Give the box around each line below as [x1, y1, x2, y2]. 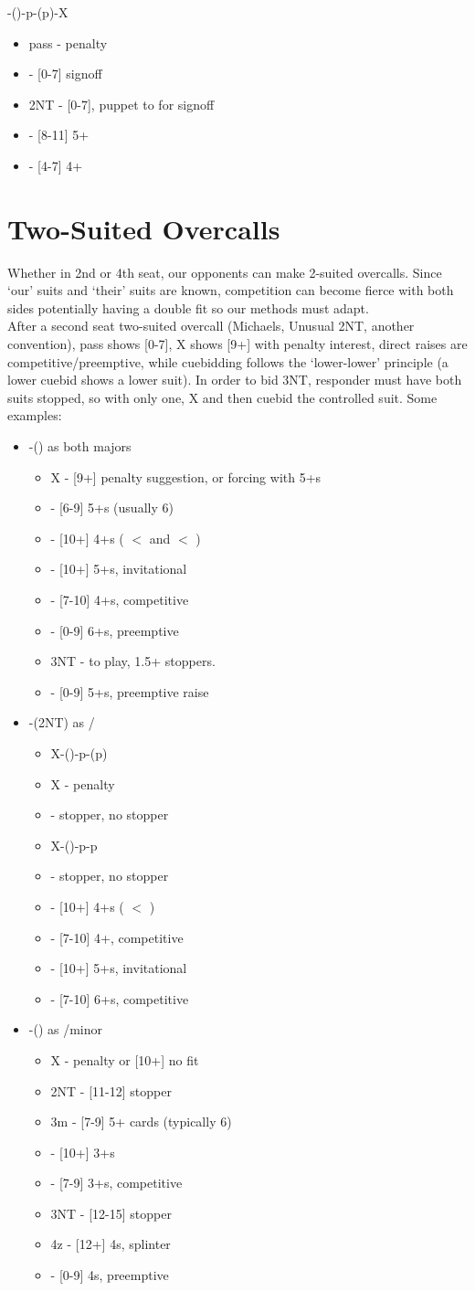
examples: [7, 406, 62, 425]
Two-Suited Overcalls [7, 209, 280, 247]
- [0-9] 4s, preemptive [50, 1265, 169, 1285]
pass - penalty [28, 33, 108, 52]
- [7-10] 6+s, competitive [50, 989, 189, 1008]
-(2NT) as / [28, 713, 95, 732]
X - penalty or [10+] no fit [50, 1050, 199, 1069]
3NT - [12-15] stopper [50, 1203, 172, 1222]
